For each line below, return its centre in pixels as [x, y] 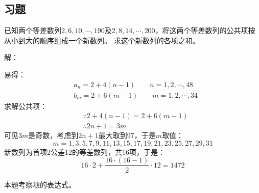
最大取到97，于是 [127, 135]
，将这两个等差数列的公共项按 [205, 30]
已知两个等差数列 [33, 30]
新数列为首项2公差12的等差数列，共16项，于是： [85, 151]
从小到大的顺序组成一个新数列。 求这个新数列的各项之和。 [102, 40]
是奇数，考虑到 [53, 135]
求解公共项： [26, 106]
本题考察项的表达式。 [40, 184]
